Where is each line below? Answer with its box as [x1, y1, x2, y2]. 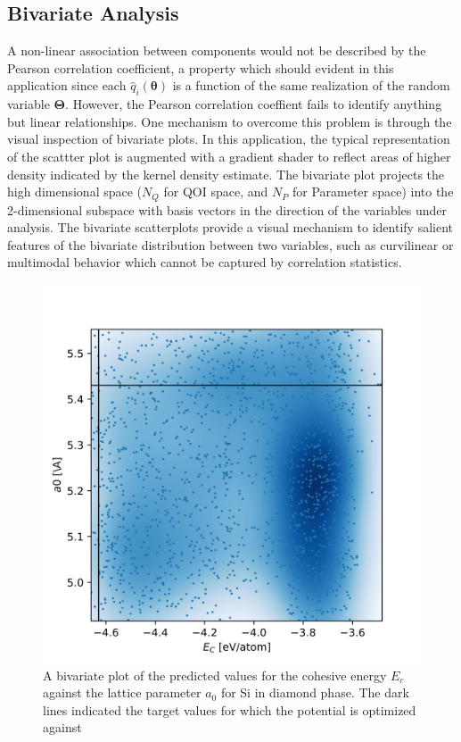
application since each [7, 76, 127, 95]
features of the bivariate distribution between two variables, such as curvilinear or [7, 235, 454, 254]
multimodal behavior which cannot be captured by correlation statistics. [7, 253, 402, 271]
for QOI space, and [163, 182, 268, 201]
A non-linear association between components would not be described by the [7, 41, 426, 60]
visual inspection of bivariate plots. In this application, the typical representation [7, 129, 450, 148]
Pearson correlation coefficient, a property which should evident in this [7, 58, 394, 77]
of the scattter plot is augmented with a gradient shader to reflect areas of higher [7, 146, 451, 165]
